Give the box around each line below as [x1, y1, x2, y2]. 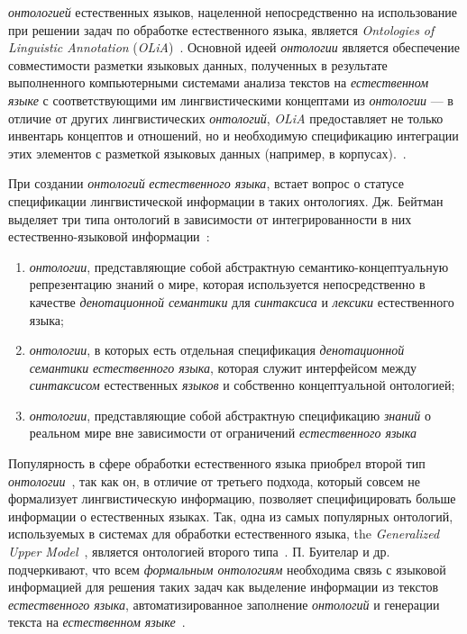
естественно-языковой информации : [8, 227, 210, 246]
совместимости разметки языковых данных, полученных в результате [8, 55, 388, 74]
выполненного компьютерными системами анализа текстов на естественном [8, 73, 429, 92]
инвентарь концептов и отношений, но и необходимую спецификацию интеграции [8, 126, 459, 145]
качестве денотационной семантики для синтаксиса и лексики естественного [29, 292, 454, 311]
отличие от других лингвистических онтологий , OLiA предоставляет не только [8, 108, 444, 127]
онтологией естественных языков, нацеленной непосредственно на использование [8, 3, 457, 21]
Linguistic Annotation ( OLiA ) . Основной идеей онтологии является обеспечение [8, 38, 461, 57]
